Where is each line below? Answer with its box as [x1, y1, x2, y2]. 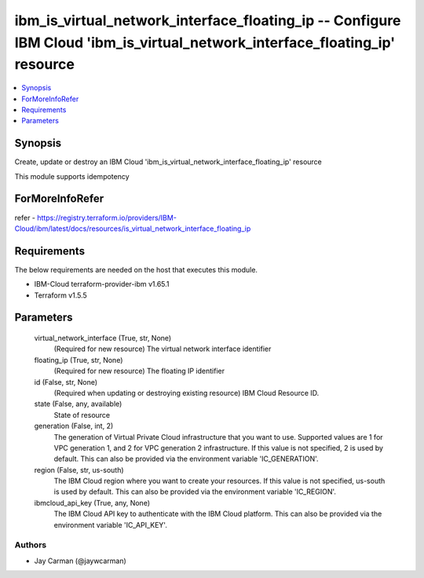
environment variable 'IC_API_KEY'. [53, 520, 168, 529]
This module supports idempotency [14, 171, 130, 181]
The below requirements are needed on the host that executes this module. [14, 265, 258, 274]
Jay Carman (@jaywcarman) [34, 556, 127, 565]
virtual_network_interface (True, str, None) [34, 334, 172, 342]
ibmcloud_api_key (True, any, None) [34, 498, 151, 507]
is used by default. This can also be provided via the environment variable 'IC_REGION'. [53, 487, 337, 496]
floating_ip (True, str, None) [34, 355, 123, 364]
